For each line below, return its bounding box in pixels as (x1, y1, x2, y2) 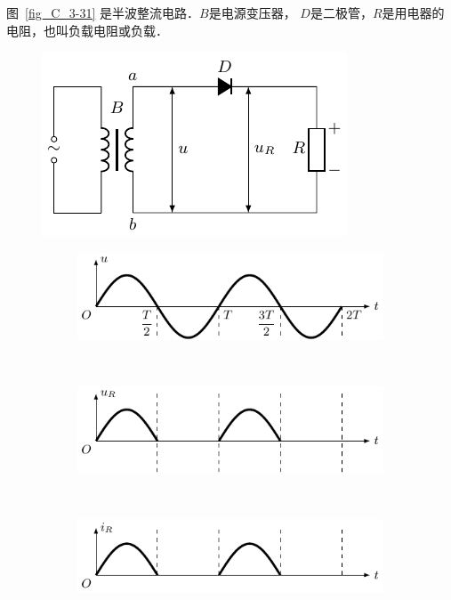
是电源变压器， (208, 4, 296, 21)
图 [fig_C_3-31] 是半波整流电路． (6, 4, 200, 21)
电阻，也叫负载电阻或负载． (6, 20, 168, 39)
